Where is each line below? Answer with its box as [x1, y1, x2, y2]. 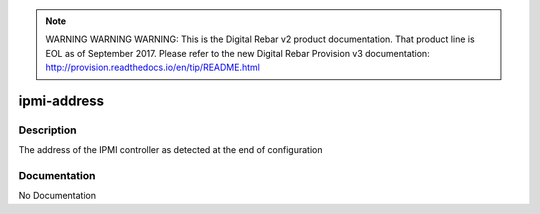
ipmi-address [18, 92, 105, 109]
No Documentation [18, 190, 97, 202]
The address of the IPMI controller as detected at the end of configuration [18, 144, 323, 156]
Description [18, 123, 77, 137]
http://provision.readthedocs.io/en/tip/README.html [45, 61, 260, 74]
